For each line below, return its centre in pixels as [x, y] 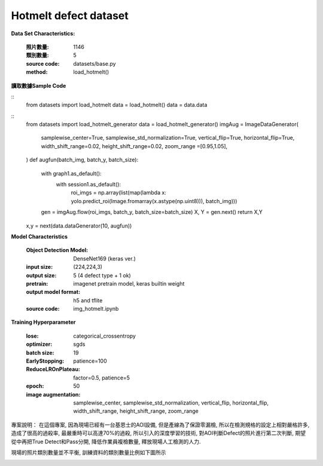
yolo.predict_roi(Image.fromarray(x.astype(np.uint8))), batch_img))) [154, 201]
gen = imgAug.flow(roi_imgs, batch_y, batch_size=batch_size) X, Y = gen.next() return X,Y [152, 212]
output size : [41, 275]
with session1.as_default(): [89, 185]
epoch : [35, 386]
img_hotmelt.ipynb [96, 309]
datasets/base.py [95, 63]
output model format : [53, 292]
